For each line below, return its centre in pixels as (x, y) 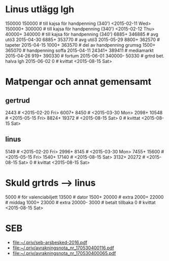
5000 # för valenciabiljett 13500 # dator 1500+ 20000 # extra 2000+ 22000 (84, 197)
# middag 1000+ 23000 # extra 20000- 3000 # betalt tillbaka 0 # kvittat (80, 202)
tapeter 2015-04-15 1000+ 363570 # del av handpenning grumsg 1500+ (80, 45)
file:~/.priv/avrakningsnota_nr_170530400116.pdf (63, 248)
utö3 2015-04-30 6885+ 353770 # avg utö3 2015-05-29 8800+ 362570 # (82, 40)
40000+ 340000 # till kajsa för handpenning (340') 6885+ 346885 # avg (82, 34)
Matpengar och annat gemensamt (78, 82)
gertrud (18, 100)
